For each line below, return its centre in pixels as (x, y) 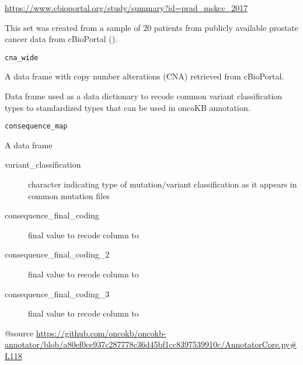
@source (19, 333)
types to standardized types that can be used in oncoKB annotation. (128, 107)
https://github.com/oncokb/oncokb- (101, 333)
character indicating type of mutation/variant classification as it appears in (163, 184)
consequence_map (36, 126)
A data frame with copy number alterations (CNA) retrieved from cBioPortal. (144, 76)
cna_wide (22, 58)
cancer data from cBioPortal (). (61, 39)
